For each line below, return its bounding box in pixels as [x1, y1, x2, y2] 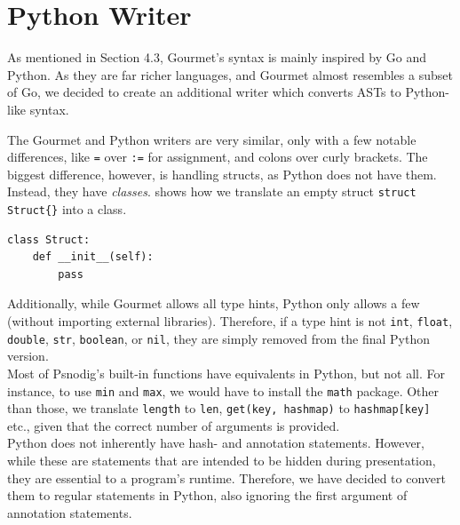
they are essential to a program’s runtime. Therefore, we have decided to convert [7, 468, 446, 487]
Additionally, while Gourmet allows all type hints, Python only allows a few [7, 294, 420, 313]
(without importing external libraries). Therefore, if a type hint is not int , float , [7, 312, 453, 330]
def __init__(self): [32, 251, 154, 264]
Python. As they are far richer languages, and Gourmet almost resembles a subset [7, 65, 453, 84]
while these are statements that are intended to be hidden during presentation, [7, 451, 436, 470]
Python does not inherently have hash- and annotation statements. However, [7, 434, 424, 452]
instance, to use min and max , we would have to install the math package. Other [7, 381, 440, 400]
